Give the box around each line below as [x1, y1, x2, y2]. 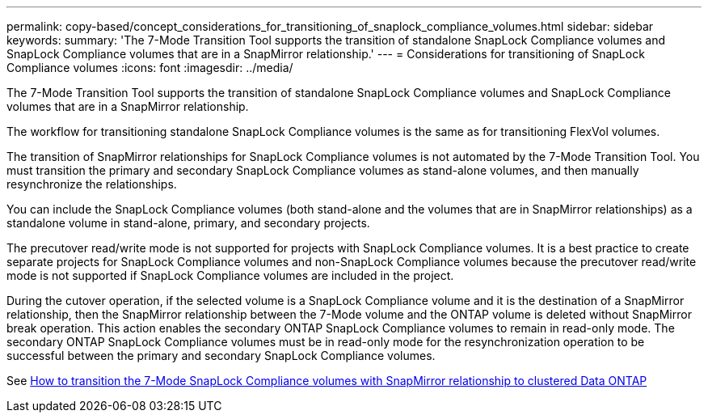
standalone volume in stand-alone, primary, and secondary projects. [6, 216, 370, 230]
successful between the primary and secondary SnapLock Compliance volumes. [6, 349, 436, 362]
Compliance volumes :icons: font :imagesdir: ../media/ [6, 61, 293, 74]
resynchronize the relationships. [6, 177, 177, 191]
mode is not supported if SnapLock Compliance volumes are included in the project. [6, 269, 454, 282]
